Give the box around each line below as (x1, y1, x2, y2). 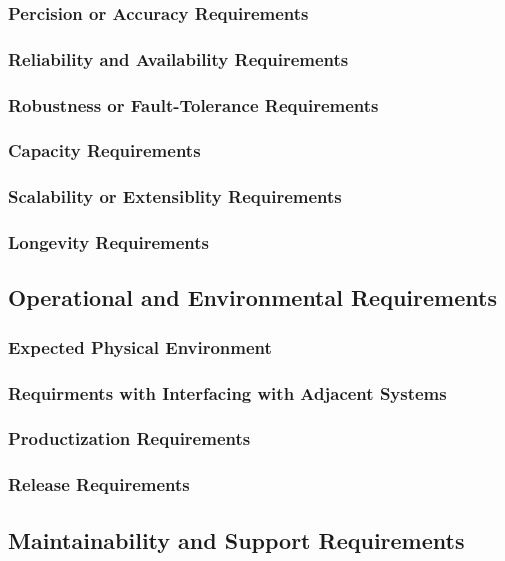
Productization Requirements (8, 426, 251, 451)
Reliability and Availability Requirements (8, 46, 349, 71)
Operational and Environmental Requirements (8, 282, 497, 313)
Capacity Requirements (8, 138, 201, 163)
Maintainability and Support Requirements (8, 524, 465, 555)
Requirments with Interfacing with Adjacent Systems (8, 380, 447, 405)
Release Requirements (8, 472, 190, 497)
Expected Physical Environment (8, 334, 272, 359)
